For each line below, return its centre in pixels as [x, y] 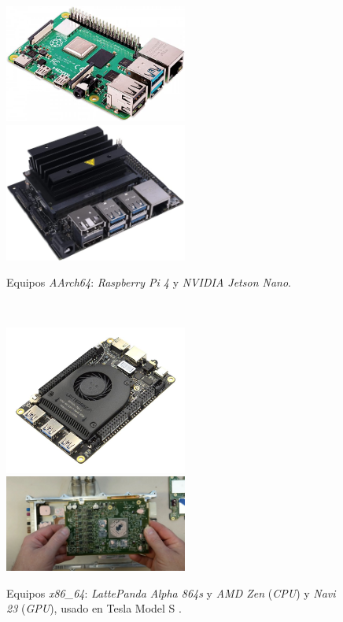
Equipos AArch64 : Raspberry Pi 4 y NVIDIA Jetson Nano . [149, 282]
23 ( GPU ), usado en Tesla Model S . [94, 608]
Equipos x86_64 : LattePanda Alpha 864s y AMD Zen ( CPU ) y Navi [171, 592]
